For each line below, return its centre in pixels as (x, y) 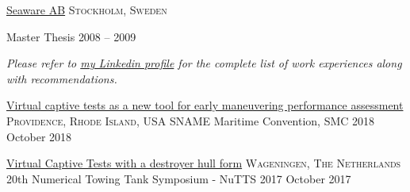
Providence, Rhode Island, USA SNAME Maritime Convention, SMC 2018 (191, 120)
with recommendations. (62, 78)
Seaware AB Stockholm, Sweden (87, 10)
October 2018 (39, 136)
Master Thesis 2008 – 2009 (71, 36)
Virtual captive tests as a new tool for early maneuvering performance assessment (205, 105)
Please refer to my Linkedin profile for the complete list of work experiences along (204, 63)
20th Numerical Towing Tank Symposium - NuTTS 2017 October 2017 (179, 178)
